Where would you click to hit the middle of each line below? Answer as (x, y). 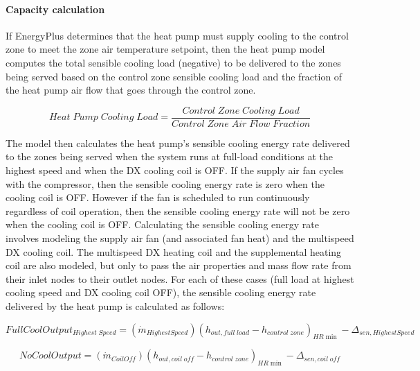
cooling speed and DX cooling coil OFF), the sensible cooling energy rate (161, 292)
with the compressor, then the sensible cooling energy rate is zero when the (165, 183)
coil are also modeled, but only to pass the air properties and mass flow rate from (179, 265)
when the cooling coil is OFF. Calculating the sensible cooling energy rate (162, 224)
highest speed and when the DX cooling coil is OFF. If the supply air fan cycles (175, 170)
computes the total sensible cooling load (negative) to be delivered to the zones (173, 62)
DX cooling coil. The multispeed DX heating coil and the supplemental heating (174, 251)
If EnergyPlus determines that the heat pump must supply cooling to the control (177, 35)
